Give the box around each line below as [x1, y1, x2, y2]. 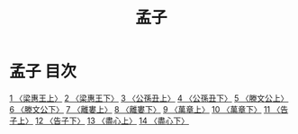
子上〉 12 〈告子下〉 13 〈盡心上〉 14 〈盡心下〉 [9, 115, 189, 126]
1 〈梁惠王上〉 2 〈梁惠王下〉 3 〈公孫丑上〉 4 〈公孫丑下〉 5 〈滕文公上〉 [9, 93, 289, 103]
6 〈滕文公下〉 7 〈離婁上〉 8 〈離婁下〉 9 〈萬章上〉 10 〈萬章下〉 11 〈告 [9, 103, 289, 114]
